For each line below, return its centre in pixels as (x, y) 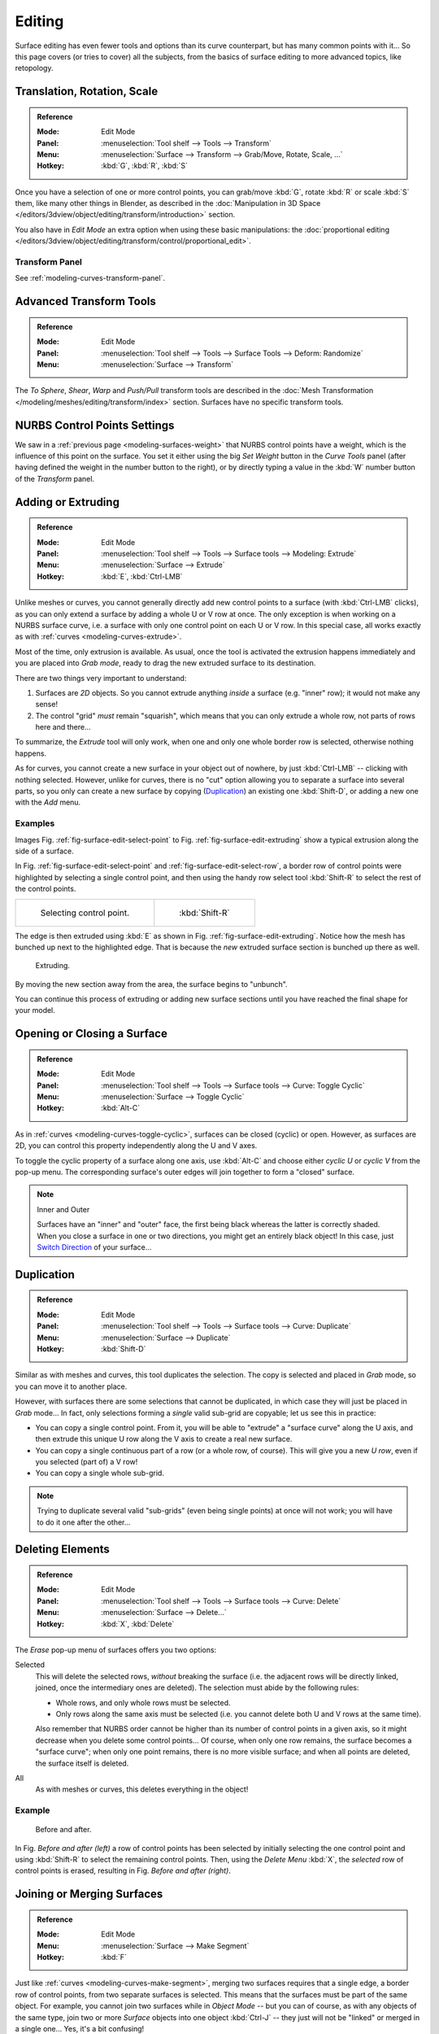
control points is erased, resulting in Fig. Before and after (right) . (123, 1870)
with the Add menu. (48, 802)
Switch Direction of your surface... (94, 1247)
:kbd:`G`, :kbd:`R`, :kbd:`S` (145, 166)
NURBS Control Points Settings (95, 425)
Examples (35, 823)
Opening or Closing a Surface (91, 1034)
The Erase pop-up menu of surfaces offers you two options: (116, 1650)
